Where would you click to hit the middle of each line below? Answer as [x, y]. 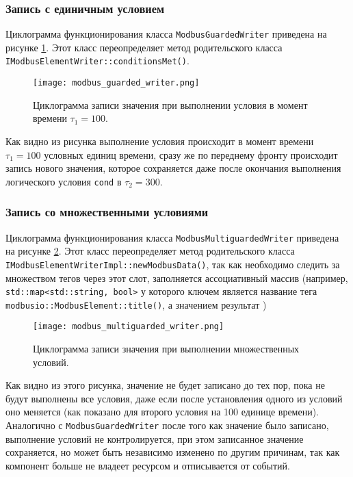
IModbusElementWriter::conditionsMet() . [97, 61]
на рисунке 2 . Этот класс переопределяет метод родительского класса [150, 251]
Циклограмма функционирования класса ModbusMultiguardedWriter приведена [172, 237]
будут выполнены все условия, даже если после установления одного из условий [174, 398]
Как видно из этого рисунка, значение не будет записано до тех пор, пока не [165, 385]
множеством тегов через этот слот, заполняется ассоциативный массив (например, [177, 278]
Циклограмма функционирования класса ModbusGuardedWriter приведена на [166, 34]
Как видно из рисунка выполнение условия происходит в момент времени [160, 141]
